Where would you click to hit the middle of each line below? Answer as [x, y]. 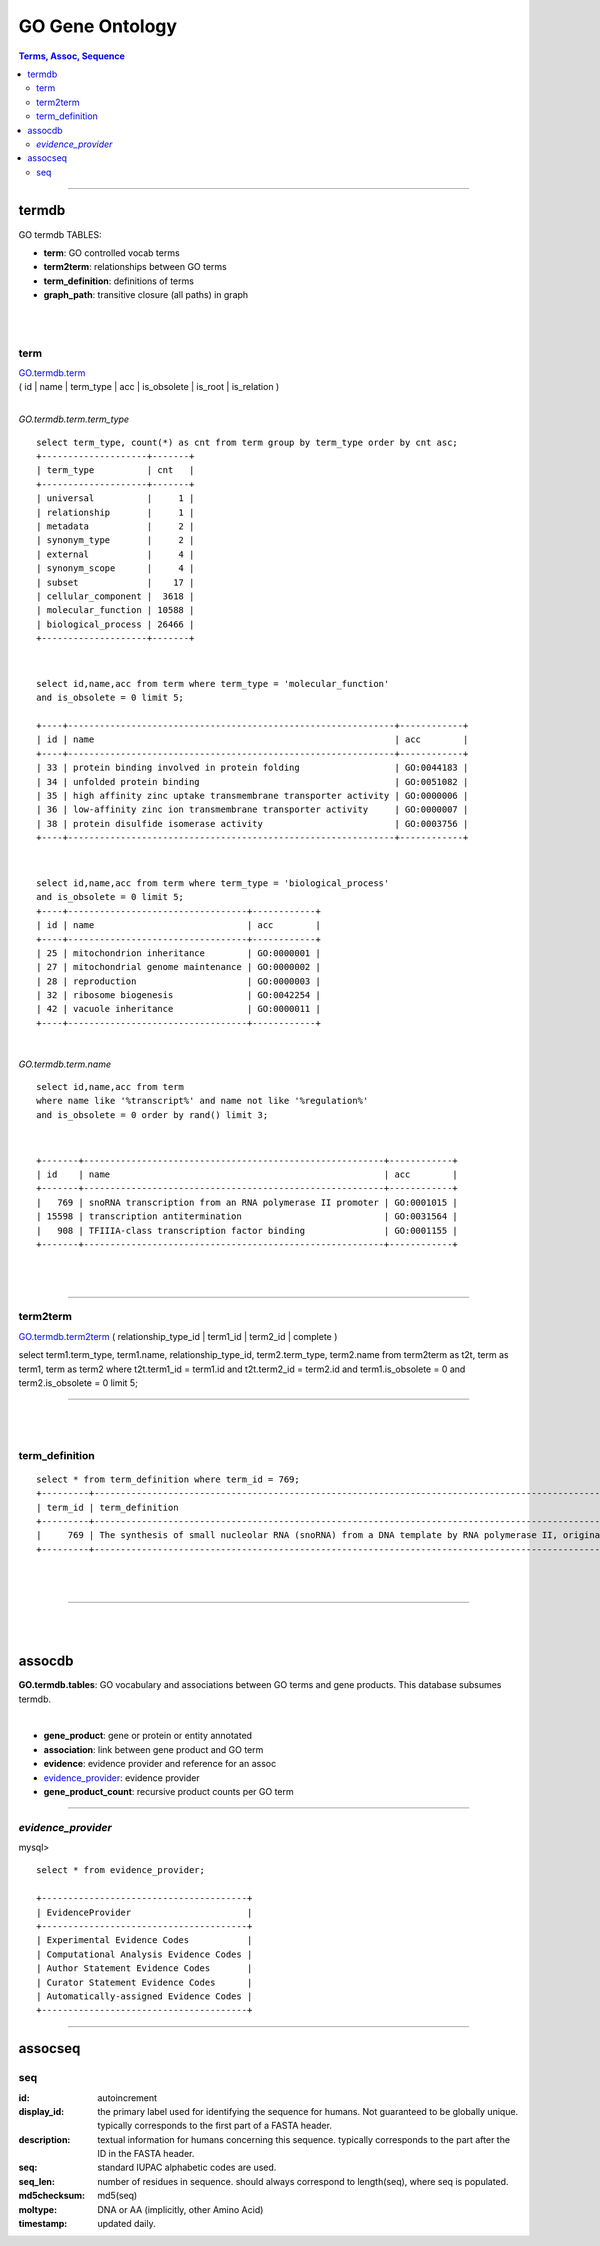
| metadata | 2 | [115, 526]
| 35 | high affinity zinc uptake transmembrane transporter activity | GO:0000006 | [252, 795]
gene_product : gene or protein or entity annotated [148, 1736]
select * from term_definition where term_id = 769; [168, 1479]
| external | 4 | [115, 554]
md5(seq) [117, 2196]
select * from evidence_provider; [120, 1870]
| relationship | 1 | [115, 512]
